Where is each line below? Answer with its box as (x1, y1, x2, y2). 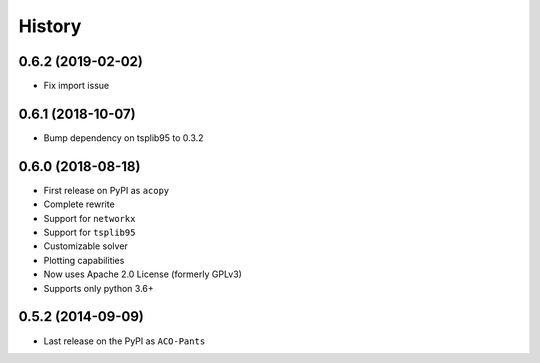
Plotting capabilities (43, 254, 125, 266)
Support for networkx (43, 212, 136, 224)
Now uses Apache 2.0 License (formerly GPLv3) (43, 268, 242, 280)
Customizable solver (43, 240, 129, 252)
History (18, 15, 82, 37)
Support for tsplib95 (43, 226, 136, 239)
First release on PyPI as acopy (43, 184, 170, 196)
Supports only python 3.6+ (43, 282, 154, 294)
